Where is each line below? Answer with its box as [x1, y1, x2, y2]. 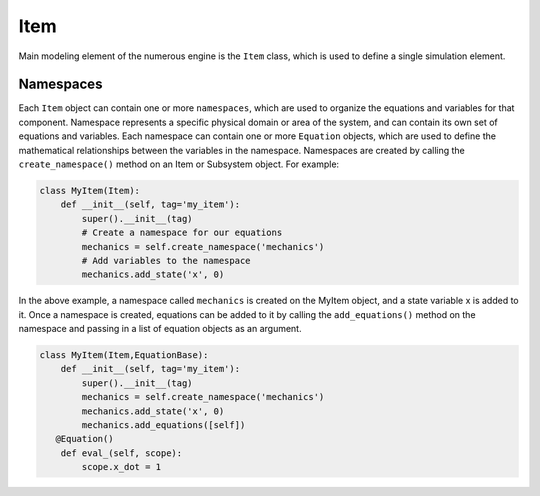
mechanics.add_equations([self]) [81, 420, 246, 431]
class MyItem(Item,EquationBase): [39, 350, 209, 361]
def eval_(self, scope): [60, 447, 183, 459]
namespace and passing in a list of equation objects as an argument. [18, 323, 302, 335]
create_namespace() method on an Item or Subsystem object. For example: [18, 158, 340, 170]
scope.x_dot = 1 [81, 461, 162, 473]
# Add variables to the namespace [81, 255, 251, 266]
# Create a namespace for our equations [81, 227, 283, 239]
